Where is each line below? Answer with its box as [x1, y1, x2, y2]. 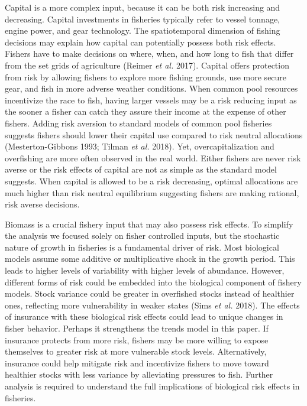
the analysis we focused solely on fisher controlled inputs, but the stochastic [5, 229, 280, 242]
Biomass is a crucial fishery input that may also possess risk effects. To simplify [5, 217, 293, 230]
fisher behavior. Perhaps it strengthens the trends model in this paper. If [5, 322, 269, 334]
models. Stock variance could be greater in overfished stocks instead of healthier [5, 287, 295, 300]
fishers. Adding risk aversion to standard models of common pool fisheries [5, 116, 272, 129]
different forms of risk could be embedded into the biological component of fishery [5, 275, 302, 288]
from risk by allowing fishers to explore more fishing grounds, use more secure [5, 70, 287, 83]
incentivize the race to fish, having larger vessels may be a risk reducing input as [5, 93, 297, 106]
